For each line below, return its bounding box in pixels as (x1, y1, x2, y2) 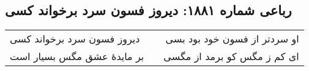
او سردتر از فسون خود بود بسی (165, 32, 299, 46)
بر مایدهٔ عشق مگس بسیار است (10, 49, 144, 64)
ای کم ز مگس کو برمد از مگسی (163, 49, 299, 64)
